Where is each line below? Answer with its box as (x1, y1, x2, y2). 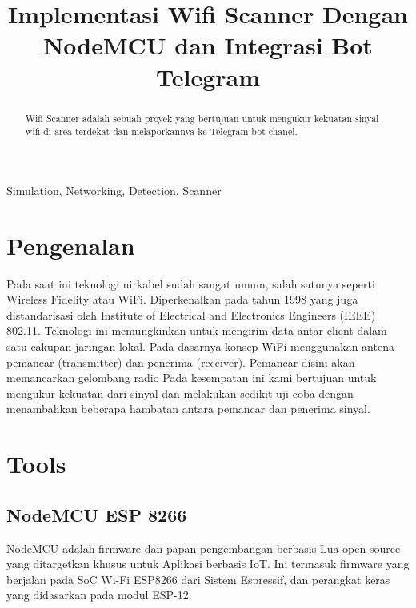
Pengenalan (6, 228, 135, 261)
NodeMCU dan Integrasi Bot (43, 29, 373, 62)
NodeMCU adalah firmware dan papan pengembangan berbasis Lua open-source (6, 539, 401, 556)
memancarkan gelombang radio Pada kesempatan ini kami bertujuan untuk (6, 369, 377, 386)
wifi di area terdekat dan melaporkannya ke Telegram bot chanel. (25, 125, 298, 138)
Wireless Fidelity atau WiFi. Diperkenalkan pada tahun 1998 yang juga (6, 291, 358, 308)
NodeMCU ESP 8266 (6, 502, 187, 527)
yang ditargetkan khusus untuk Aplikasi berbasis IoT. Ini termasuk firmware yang (6, 555, 410, 572)
